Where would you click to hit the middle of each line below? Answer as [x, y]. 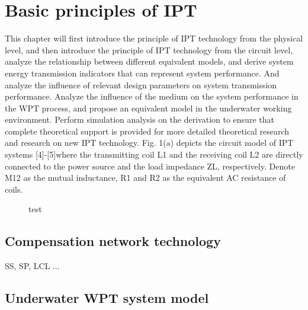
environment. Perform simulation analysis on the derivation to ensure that [139, 119]
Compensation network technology [113, 241]
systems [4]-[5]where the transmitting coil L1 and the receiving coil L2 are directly [154, 154]
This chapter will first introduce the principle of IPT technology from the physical [154, 38]
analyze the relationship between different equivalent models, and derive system [149, 61]
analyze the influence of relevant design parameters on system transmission [141, 84]
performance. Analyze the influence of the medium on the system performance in [152, 96]
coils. [14, 189]
